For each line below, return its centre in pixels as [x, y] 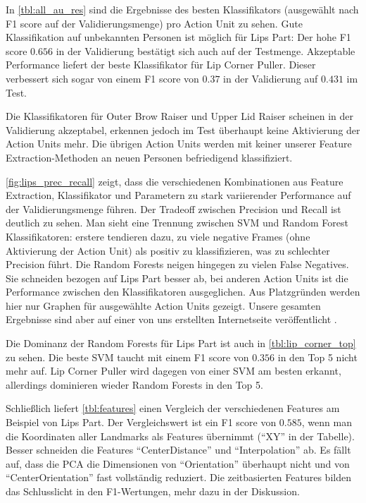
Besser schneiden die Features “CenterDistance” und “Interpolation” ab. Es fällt [178, 450]
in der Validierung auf [271, 78]
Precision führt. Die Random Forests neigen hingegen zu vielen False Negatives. [177, 264]
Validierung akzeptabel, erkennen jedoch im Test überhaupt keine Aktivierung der [183, 129]
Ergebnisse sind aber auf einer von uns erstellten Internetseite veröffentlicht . [171, 319]
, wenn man [327, 422]
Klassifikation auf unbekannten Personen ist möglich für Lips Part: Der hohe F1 [178, 37]
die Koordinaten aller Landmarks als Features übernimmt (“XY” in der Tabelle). [180, 436]
